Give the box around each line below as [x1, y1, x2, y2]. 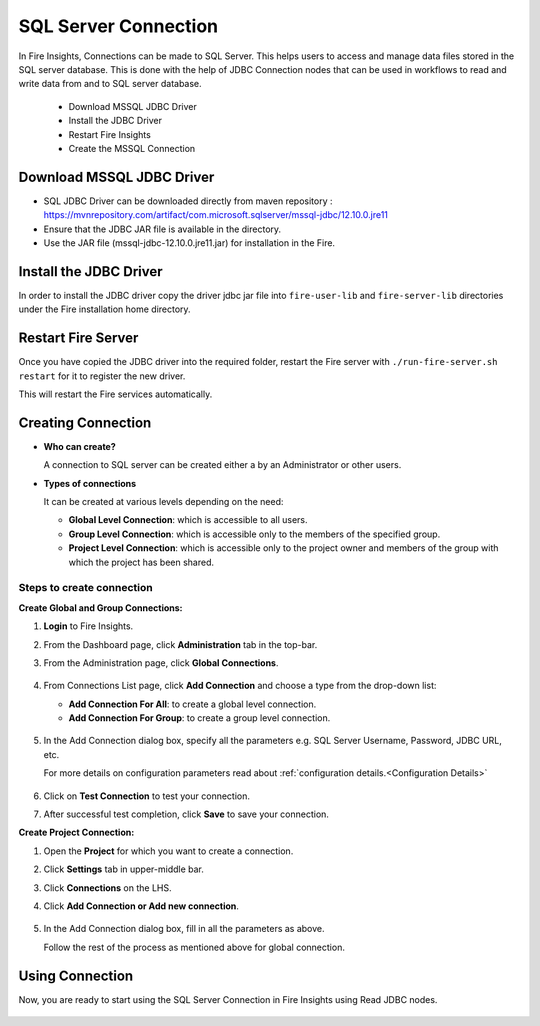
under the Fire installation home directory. [18, 303, 191, 315]
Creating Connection [18, 414, 152, 431]
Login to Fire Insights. [43, 620, 134, 632]
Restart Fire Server [18, 330, 139, 347]
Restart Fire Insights [68, 128, 152, 140]
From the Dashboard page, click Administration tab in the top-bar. [43, 638, 318, 650]
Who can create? [43, 440, 117, 452]
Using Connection [18, 967, 134, 984]
